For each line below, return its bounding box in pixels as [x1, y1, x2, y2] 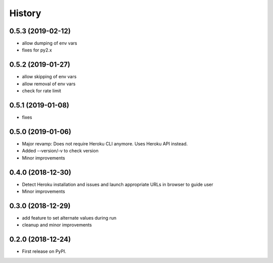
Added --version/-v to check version [22, 148, 99, 154]
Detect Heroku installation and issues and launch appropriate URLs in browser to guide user [22, 181, 213, 187]
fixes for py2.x [22, 47, 53, 53]
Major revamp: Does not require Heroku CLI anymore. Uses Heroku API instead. [22, 140, 188, 146]
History [9, 8, 41, 19]
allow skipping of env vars [22, 74, 77, 80]
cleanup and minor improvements [22, 222, 92, 228]
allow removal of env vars [22, 81, 76, 87]
